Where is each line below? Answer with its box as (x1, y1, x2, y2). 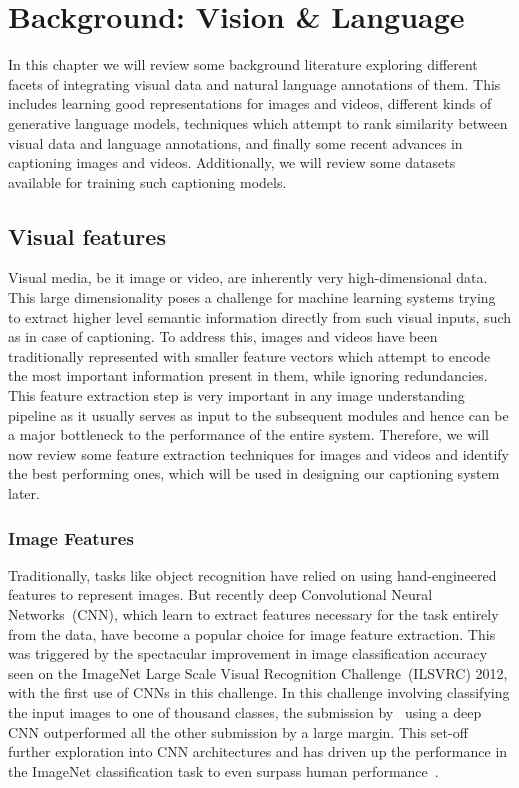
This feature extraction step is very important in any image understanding (8, 385, 465, 406)
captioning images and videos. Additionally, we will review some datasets (8, 152, 456, 173)
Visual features (8, 220, 166, 251)
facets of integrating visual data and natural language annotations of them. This (8, 73, 501, 94)
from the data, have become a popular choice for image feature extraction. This (8, 623, 496, 644)
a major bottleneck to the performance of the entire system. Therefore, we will (8, 424, 490, 445)
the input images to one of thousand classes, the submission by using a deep (8, 701, 482, 722)
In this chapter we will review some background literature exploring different (8, 54, 478, 75)
